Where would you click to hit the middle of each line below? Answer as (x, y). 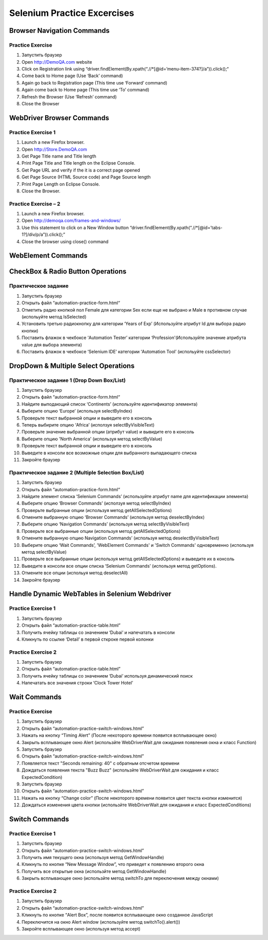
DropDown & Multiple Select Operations (72, 366)
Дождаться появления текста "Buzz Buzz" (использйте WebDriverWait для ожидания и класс (120, 770)
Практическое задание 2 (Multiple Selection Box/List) (77, 472)
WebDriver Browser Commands (59, 118)
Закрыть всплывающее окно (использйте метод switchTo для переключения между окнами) (120, 878)
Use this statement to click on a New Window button (75, 227)
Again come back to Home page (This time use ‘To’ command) (86, 90)
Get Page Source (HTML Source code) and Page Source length (86, 177)
